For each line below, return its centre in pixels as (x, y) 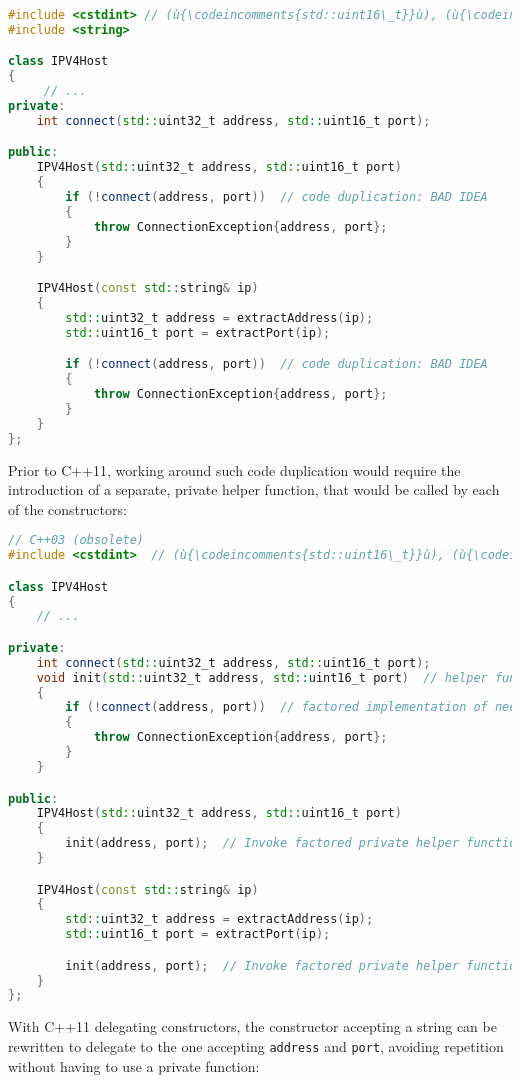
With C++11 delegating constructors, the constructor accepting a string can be (252, 1026)
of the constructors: (67, 508)
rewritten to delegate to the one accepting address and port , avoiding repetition (256, 1045)
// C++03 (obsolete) (76, 540)
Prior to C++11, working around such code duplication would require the (234, 469)
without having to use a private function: (134, 1065)
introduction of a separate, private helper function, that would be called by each (254, 489)
